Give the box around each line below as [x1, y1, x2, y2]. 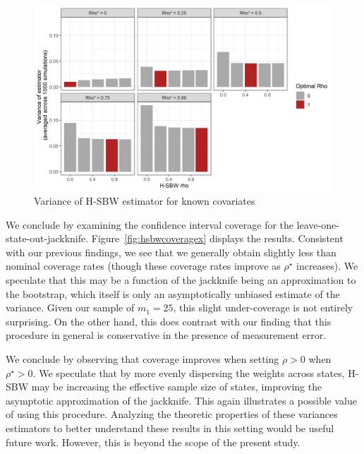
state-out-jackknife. [6, 231, 89, 246]
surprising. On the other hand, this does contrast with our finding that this [6, 313, 332, 328]
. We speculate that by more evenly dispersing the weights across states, [32, 365, 345, 380]
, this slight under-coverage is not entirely [173, 300, 353, 315]
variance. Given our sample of [6, 300, 135, 315]
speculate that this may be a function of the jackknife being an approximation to [6, 273, 356, 287]
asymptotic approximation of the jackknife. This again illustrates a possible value [6, 393, 357, 407]
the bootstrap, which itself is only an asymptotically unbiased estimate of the [6, 286, 340, 301]
